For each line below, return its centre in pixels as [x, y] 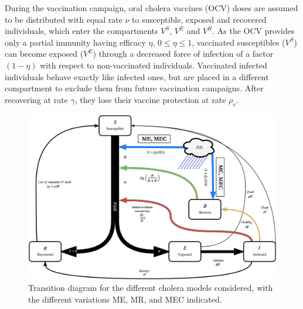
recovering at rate [36, 99]
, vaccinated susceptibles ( [239, 42]
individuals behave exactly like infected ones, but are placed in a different [137, 76]
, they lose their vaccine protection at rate [150, 99]
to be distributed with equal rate [64, 19]
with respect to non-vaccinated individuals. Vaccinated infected [154, 65]
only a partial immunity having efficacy [75, 42]
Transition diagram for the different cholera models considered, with [151, 288]
